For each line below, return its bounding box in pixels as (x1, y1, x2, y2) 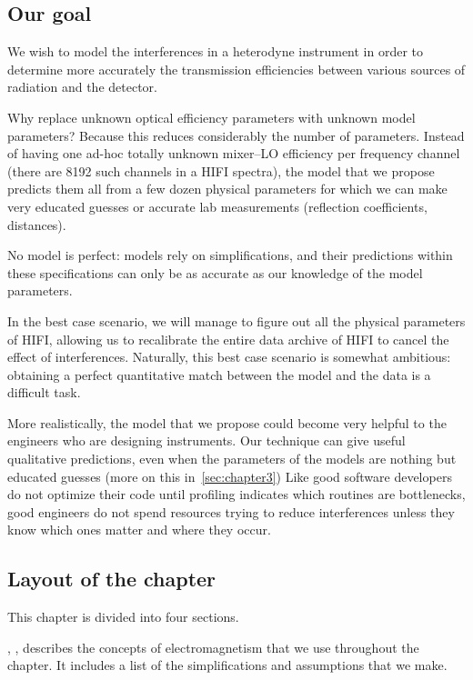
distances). (7, 215, 66, 234)
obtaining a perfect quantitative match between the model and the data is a (7, 365, 431, 384)
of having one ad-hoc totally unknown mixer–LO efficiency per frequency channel (7, 144, 460, 163)
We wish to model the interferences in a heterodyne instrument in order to (7, 42, 424, 61)
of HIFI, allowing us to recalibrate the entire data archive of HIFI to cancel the (7, 329, 449, 348)
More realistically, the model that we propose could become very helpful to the (7, 413, 447, 432)
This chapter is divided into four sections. (7, 607, 239, 626)
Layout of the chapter (7, 565, 216, 593)
